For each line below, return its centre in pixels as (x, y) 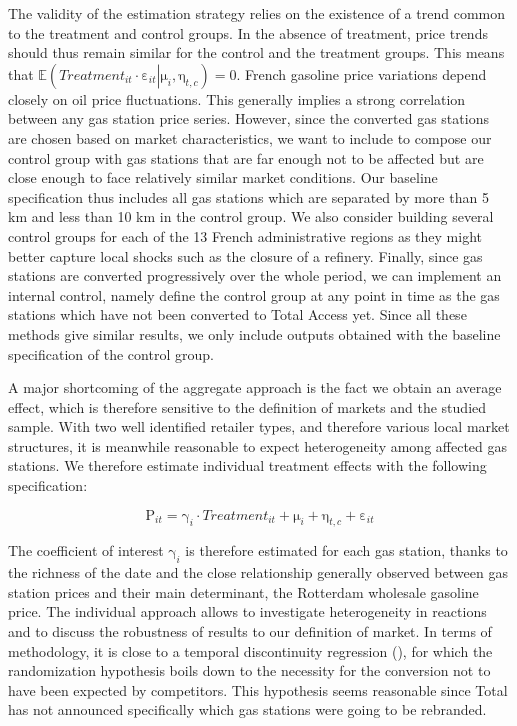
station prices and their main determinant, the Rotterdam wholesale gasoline (243, 591)
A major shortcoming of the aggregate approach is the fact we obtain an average (255, 387)
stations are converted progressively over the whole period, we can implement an (255, 275)
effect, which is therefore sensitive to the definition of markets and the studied (247, 406)
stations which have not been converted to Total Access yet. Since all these (237, 314)
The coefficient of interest (86, 550)
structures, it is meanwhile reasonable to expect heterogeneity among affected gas (258, 445)
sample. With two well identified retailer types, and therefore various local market (259, 426)
